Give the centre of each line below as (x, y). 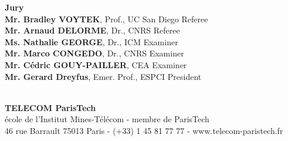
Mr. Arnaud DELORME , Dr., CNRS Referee (92, 30)
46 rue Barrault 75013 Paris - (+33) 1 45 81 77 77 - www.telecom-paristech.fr (144, 130)
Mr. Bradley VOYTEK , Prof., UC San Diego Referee (106, 19)
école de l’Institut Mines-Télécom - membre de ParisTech (107, 119)
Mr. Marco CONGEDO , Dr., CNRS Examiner (94, 53)
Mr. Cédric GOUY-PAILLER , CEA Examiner (96, 64)
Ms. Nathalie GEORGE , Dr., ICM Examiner (92, 41)
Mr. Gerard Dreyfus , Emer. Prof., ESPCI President (103, 76)
